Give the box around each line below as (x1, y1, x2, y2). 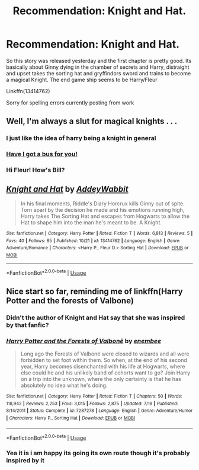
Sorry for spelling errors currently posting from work (6, 99, 134, 106)
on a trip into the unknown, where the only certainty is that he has (20, 376, 182, 383)
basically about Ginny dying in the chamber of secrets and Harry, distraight (6, 63, 190, 71)
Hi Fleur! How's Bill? (6, 166, 65, 174)
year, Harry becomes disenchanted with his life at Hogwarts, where (20, 363, 185, 370)
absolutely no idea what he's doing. (20, 382, 108, 389)
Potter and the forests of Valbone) (6, 296, 134, 306)
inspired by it (6, 456, 44, 465)
